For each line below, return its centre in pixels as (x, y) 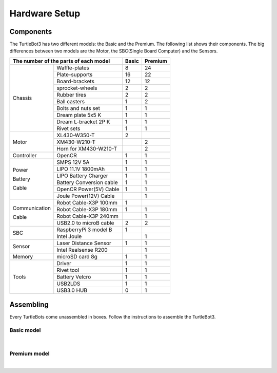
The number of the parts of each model (61, 61)
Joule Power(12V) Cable (86, 196)
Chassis (22, 98)
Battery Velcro (74, 276)
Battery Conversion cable (87, 182)
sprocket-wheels (77, 88)
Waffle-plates (73, 68)
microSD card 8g (77, 256)
